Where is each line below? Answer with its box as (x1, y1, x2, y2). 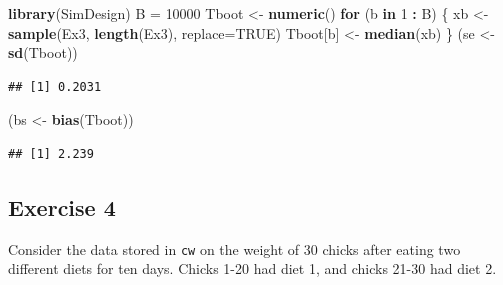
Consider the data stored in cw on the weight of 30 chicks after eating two (8, 238, 461, 259)
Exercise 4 (8, 191, 116, 222)
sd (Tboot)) (8, 42, 78, 63)
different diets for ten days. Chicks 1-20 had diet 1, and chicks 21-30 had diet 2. (8, 258, 497, 279)
